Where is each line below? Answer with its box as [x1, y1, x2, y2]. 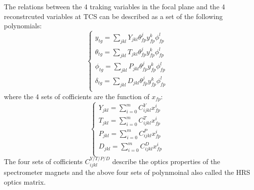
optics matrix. [4, 176, 46, 187]
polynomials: [4, 21, 42, 31]
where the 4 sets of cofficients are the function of [4, 91, 150, 101]
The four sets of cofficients [4, 156, 83, 166]
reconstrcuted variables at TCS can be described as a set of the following [4, 11, 223, 21]
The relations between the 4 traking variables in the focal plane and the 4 [4, 1, 225, 11]
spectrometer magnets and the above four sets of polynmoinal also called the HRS [4, 167, 251, 177]
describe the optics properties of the [112, 156, 220, 166]
